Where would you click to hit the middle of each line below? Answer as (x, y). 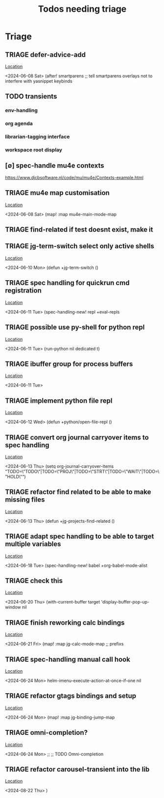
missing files (25, 500)
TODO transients (31, 97)
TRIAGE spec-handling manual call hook (68, 659)
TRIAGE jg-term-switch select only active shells (80, 246)
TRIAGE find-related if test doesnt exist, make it (79, 230)
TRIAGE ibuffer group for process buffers (69, 364)
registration (23, 291)
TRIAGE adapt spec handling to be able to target (80, 537)
